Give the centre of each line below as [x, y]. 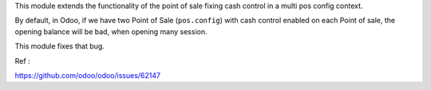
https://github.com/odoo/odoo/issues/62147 [88, 75]
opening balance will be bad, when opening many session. [111, 31]
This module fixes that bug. [60, 46]
